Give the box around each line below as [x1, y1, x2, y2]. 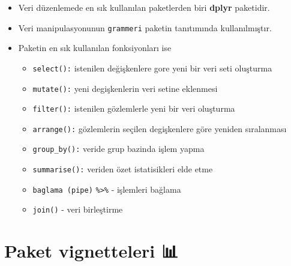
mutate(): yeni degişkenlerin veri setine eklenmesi [32, 82, 218, 94]
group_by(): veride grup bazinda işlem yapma [32, 142, 205, 155]
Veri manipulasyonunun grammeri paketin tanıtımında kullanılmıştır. [18, 21, 272, 34]
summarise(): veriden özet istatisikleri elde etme [32, 163, 213, 175]
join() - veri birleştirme [32, 203, 123, 216]
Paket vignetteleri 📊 [4, 238, 179, 263]
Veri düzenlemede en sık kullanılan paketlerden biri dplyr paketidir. [18, 1, 270, 13]
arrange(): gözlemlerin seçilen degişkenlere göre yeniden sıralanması [32, 122, 287, 135]
